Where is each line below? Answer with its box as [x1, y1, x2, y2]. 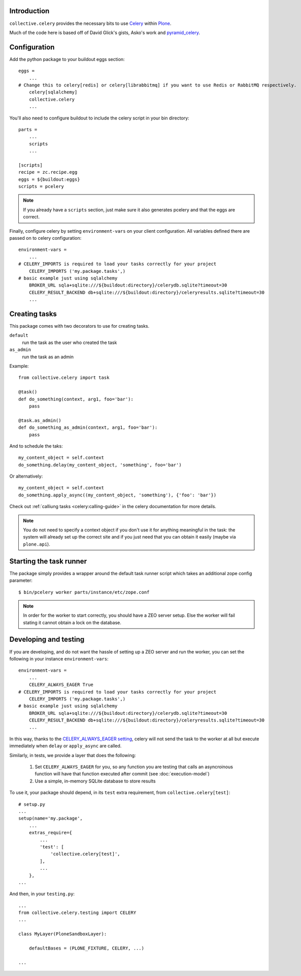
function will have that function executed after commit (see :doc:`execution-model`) [35, 771, 210, 777]
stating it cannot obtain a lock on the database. [23, 619, 121, 625]
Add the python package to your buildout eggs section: [9, 56, 125, 62]
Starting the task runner [9, 557, 87, 565]
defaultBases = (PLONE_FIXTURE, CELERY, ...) [28, 946, 145, 951]
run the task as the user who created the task [22, 339, 117, 345]
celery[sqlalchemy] [28, 89, 78, 95]
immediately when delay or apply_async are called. [9, 743, 122, 749]
